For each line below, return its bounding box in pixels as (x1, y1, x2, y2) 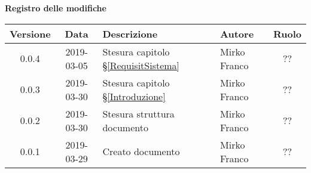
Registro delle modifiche (5, 2, 106, 14)
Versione (10, 26, 51, 41)
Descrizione (102, 26, 158, 41)
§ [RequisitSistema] (102, 58, 180, 72)
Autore (220, 26, 254, 41)
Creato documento (102, 144, 180, 159)
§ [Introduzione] (102, 89, 166, 103)
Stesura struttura (102, 106, 175, 121)
